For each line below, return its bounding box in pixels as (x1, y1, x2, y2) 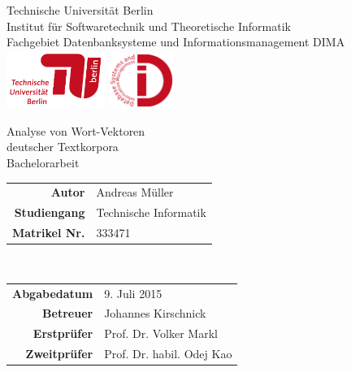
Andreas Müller (96, 184, 174, 201)
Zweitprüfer (25, 345, 93, 362)
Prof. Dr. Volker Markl (104, 325, 218, 342)
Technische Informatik (96, 204, 206, 221)
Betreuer (42, 305, 93, 322)
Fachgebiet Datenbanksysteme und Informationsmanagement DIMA (6, 33, 345, 50)
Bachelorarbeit (6, 154, 80, 171)
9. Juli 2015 (104, 284, 162, 301)
